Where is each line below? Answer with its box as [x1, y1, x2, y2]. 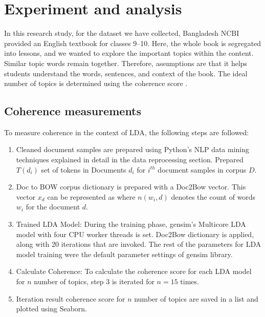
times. [180, 276, 199, 287]
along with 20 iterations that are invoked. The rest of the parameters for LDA [16, 239, 261, 249]
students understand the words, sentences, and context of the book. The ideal [4, 68, 248, 78]
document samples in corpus [158, 164, 247, 175]
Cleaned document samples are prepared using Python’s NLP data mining [16, 144, 250, 155]
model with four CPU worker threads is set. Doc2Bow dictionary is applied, [16, 228, 254, 239]
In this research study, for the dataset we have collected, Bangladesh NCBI [4, 28, 239, 38]
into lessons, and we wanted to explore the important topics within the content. [4, 48, 254, 58]
